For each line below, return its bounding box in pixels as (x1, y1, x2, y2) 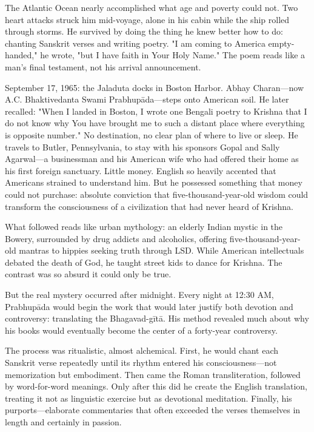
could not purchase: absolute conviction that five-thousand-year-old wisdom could (5, 187, 309, 200)
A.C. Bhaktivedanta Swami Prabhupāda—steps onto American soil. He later (5, 93, 289, 106)
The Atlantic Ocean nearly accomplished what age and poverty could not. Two (5, 1, 298, 13)
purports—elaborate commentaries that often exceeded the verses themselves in (5, 403, 301, 416)
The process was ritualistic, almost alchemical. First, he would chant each (5, 344, 279, 357)
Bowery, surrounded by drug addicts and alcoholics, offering (5, 232, 227, 245)
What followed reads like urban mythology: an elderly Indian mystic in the (5, 220, 283, 233)
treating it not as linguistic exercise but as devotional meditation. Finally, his (5, 391, 292, 404)
